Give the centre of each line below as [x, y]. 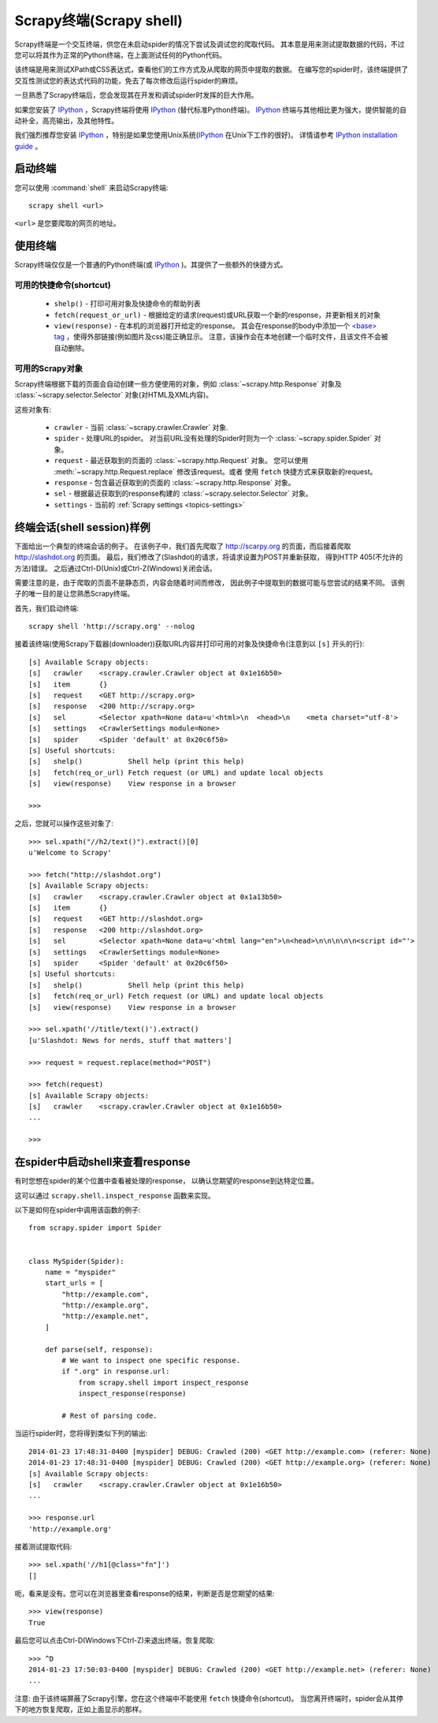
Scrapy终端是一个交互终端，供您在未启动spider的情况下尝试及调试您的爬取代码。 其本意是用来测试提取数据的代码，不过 [210, 44]
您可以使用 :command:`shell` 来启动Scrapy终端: [91, 187]
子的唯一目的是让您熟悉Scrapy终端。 [74, 594]
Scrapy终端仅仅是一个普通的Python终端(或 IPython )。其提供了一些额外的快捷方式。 [151, 265]
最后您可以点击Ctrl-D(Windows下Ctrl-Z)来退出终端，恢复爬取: [115, 1640]
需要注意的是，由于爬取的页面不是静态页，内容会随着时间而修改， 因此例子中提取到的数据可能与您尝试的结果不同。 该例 [210, 582]
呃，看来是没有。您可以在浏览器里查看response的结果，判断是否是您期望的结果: [145, 1594]
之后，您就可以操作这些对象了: [64, 824]
